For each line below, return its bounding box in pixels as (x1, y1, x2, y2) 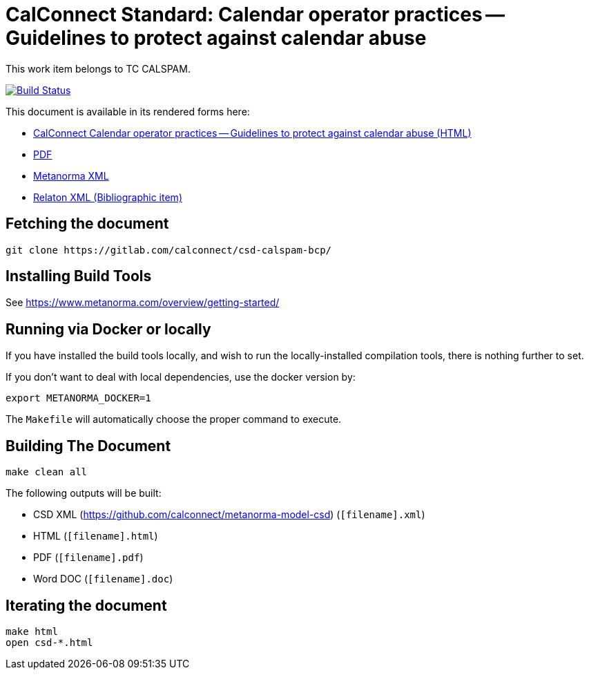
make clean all (6, 466, 88, 478)
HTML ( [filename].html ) (33, 530, 158, 542)
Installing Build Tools (6, 267, 152, 285)
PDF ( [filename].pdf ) (33, 551, 144, 564)
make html (6, 625, 58, 637)
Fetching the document (6, 215, 169, 233)
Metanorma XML (33, 169, 109, 182)
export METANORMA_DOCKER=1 (6, 392, 151, 404)
